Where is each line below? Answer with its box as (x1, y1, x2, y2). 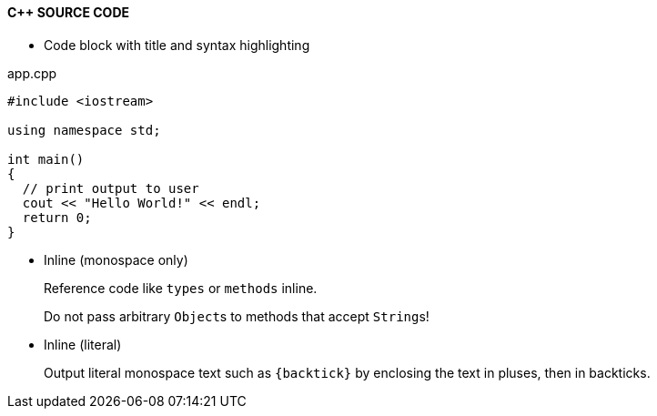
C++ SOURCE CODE (7, 5, 130, 20)
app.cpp (7, 65, 57, 81)
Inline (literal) (44, 336, 122, 352)
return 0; (22, 209, 92, 225)
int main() (7, 151, 85, 167)
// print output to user (22, 180, 199, 196)
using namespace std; (7, 122, 161, 137)
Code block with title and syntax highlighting (44, 36, 310, 53)
